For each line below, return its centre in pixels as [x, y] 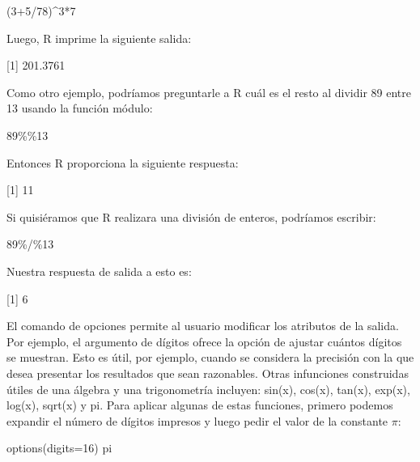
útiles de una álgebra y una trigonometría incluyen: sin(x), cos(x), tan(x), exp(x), [208, 389]
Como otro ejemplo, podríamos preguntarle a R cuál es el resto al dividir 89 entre [209, 92]
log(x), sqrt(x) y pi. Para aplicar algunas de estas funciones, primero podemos [200, 405]
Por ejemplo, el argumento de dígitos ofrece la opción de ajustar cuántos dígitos [204, 341]
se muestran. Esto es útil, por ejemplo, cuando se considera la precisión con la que [210, 357]
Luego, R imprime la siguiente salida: [99, 38]
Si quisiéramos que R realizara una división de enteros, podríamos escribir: [191, 216]
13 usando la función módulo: [80, 108]
